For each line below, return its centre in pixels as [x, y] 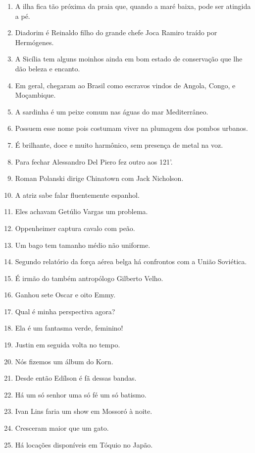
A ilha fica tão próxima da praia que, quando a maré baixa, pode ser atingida [133, 6]
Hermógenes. [34, 42]
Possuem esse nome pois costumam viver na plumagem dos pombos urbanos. [131, 128]
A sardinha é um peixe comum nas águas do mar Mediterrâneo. [112, 111]
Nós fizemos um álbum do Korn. [64, 361]
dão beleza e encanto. [48, 68]
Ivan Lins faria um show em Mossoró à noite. [84, 411]
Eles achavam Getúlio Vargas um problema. [81, 211]
